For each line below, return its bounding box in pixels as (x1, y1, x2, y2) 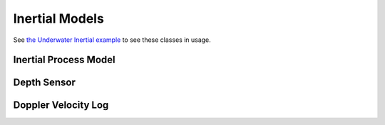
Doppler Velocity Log (13, 99, 109, 112)
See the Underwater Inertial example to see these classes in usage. (13, 36, 212, 44)
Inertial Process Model (13, 54, 115, 66)
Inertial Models (13, 11, 105, 26)
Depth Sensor (13, 77, 76, 89)
